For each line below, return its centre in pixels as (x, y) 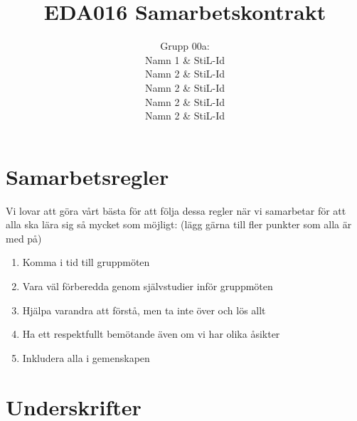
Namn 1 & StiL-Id (185, 59)
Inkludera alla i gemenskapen (86, 357)
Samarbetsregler (87, 176)
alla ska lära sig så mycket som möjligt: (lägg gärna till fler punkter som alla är (179, 224)
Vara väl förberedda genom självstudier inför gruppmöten (148, 286)
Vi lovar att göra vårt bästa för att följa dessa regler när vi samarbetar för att (176, 210)
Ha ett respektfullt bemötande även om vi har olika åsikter (151, 334)
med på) (24, 238)
